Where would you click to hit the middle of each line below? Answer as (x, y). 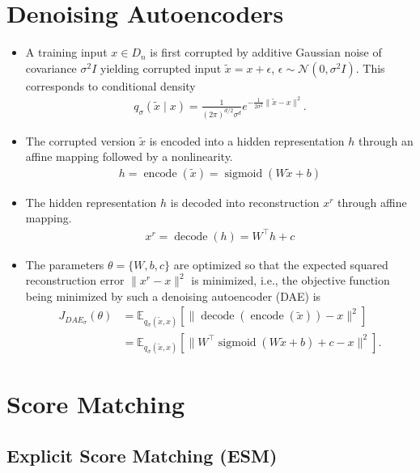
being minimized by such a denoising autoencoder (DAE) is (173, 296)
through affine (372, 202)
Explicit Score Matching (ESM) (142, 455)
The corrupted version (81, 140)
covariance (51, 68)
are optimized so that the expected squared (281, 264)
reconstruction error (75, 280)
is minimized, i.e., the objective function (291, 280)
